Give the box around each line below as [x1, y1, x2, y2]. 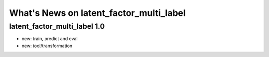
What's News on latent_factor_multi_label [9, 7, 186, 18]
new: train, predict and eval [21, 36, 78, 42]
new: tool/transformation [21, 43, 73, 49]
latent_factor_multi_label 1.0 [9, 22, 105, 31]
